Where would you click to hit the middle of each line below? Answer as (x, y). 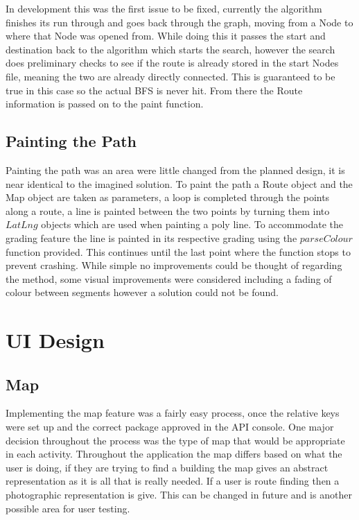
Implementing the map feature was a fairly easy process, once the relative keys (173, 413)
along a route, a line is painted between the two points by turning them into (168, 210)
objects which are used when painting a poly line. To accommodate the (192, 224)
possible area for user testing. (68, 508)
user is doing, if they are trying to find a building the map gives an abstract (167, 467)
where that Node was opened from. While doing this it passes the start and (166, 36)
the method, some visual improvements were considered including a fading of (169, 278)
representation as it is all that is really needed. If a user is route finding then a (173, 481)
